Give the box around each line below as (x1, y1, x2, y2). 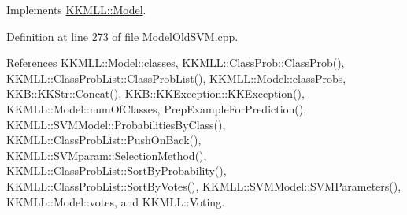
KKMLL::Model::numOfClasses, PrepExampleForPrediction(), (6, 100, 307, 117)
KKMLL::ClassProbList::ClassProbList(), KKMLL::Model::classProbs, (6, 69, 346, 86)
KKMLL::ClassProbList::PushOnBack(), (6, 132, 202, 148)
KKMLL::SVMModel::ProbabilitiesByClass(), (6, 116, 226, 132)
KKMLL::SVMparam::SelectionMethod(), (6, 146, 207, 163)
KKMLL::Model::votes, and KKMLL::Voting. (6, 193, 225, 209)
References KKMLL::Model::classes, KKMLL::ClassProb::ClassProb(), (6, 54, 345, 71)
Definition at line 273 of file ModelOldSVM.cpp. (6, 28, 239, 44)
